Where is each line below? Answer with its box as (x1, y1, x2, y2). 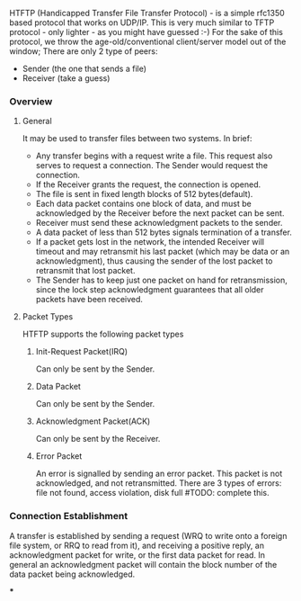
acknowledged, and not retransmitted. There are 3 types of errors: (35, 478, 282, 489)
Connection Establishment (9, 510, 128, 523)
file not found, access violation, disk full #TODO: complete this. (35, 488, 270, 498)
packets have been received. (35, 294, 144, 305)
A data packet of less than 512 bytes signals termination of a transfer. (35, 227, 292, 238)
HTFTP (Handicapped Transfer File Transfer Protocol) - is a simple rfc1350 (9, 8, 285, 18)
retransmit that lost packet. (35, 265, 136, 276)
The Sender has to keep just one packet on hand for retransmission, (35, 274, 288, 286)
